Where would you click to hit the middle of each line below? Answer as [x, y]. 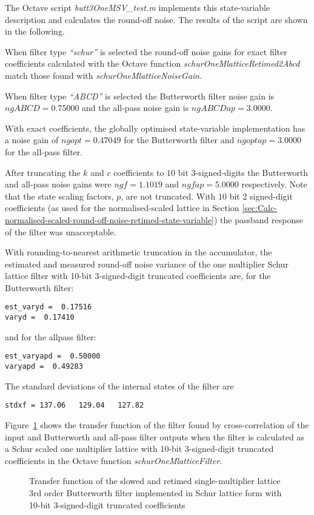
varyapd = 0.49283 [44, 367]
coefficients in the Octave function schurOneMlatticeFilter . [113, 460]
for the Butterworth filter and [179, 140]
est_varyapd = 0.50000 [53, 356]
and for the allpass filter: [51, 336]
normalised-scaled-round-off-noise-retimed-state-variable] [110, 219]
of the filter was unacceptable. [61, 231]
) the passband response [259, 219]
